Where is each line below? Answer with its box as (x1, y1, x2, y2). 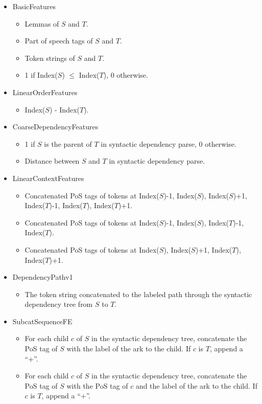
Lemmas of (25, 18, 59, 29)
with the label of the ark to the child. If (66, 343, 191, 354)
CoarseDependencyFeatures (12, 121, 99, 132)
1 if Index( (25, 70, 58, 80)
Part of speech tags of (25, 35, 93, 46)
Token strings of (25, 52, 75, 63)
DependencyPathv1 (12, 272, 73, 282)
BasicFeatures (12, 1, 56, 11)
